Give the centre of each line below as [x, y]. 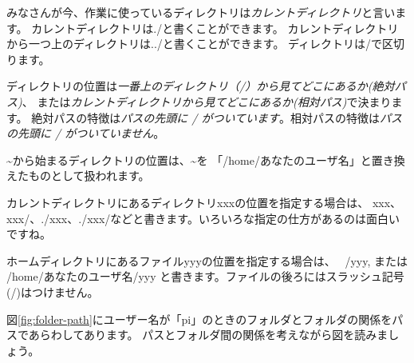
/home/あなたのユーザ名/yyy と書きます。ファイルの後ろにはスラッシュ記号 [205, 276]
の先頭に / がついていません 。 [86, 133]
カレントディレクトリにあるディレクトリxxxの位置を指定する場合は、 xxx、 [204, 202]
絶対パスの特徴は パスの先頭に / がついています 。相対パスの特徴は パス [217, 117]
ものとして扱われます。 [89, 176]
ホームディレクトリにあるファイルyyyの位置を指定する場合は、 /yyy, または [207, 260]
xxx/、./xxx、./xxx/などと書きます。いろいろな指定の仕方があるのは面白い [203, 218]
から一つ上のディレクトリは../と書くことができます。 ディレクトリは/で [195, 44]
